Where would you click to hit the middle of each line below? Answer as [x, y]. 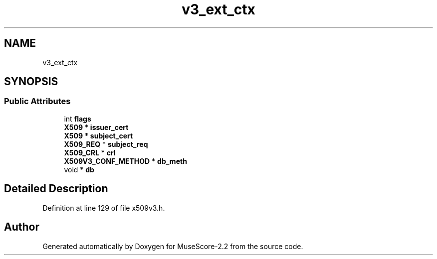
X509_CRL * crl [90, 152]
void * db [79, 169]
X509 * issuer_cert [96, 127]
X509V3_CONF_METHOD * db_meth [125, 161]
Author [22, 227]
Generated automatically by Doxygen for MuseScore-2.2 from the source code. [173, 246]
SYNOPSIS [31, 82]
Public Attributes [37, 101]
